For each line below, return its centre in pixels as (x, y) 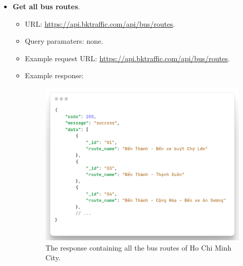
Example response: (54, 75)
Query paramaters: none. (64, 41)
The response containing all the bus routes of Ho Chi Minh (138, 247)
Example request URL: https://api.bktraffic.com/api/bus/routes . (127, 58)
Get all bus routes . (46, 6)
